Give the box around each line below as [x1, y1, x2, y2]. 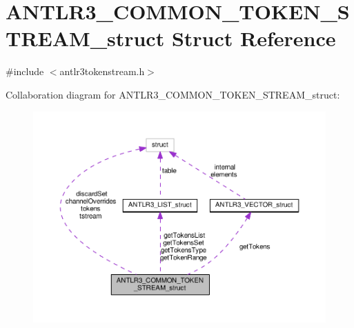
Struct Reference [171, 24, 336, 52]
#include [6, 64, 44, 79]
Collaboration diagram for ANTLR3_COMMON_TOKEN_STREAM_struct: [6, 87, 340, 101]
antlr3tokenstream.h [59, 64, 145, 79]
